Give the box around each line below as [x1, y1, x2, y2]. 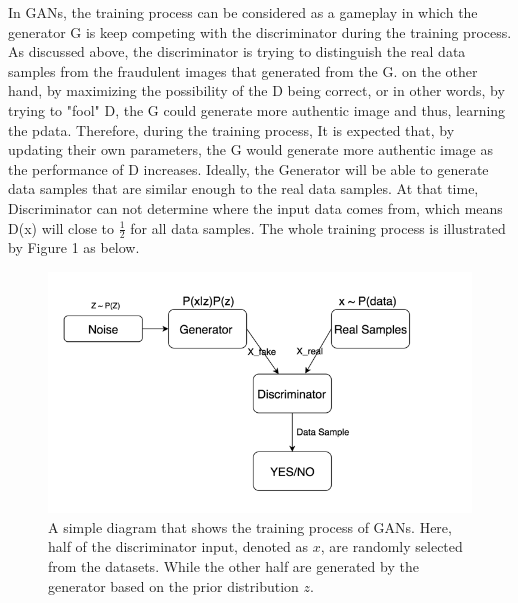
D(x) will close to [8, 217, 115, 238]
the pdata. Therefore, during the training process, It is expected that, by [8, 119, 455, 140]
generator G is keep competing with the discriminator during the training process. [8, 21, 512, 42]
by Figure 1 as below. [8, 237, 140, 258]
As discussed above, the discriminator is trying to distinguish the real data [8, 41, 466, 62]
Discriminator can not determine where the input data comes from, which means [8, 197, 503, 218]
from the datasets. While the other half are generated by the [48, 555, 419, 576]
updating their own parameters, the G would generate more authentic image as [8, 139, 493, 160]
